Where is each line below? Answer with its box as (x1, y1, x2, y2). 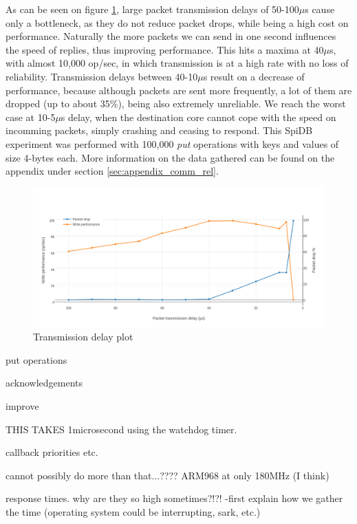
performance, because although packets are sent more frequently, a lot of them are (6, 83, 352, 97)
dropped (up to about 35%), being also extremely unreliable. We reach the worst (6, 96, 346, 111)
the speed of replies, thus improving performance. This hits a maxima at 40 (6, 42, 324, 56)
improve (6, 398, 39, 413)
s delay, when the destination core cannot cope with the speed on (61, 109, 336, 124)
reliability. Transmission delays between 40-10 (6, 69, 198, 83)
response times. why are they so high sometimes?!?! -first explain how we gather (6, 491, 343, 505)
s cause (305, 2, 335, 16)
